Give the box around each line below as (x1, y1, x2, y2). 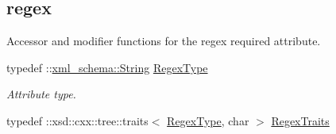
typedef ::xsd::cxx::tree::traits (6, 112, 149, 128)
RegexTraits (271, 112, 330, 128)
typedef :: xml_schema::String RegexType (6, 59, 208, 75)
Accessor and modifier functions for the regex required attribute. (6, 33, 321, 49)
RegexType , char (167, 112, 249, 128)
